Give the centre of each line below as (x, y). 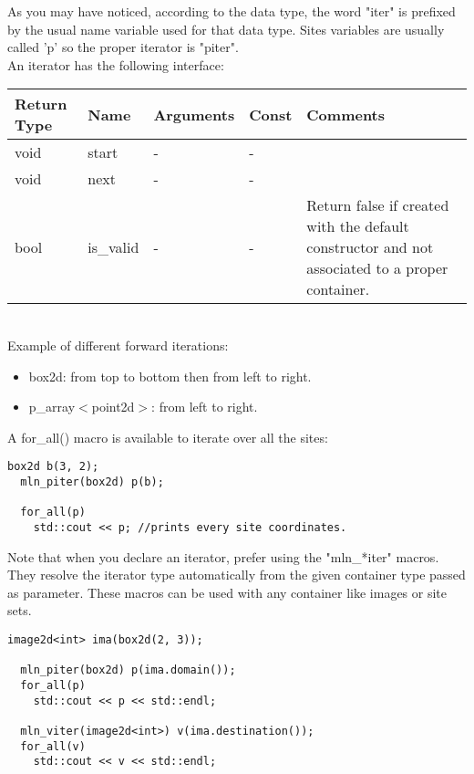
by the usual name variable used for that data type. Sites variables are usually (226, 29)
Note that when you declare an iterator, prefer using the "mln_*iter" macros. (223, 556)
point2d (113, 407)
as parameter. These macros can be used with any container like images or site (227, 592)
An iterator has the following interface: (116, 64)
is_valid (113, 247)
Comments (346, 114)
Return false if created (378, 205)
